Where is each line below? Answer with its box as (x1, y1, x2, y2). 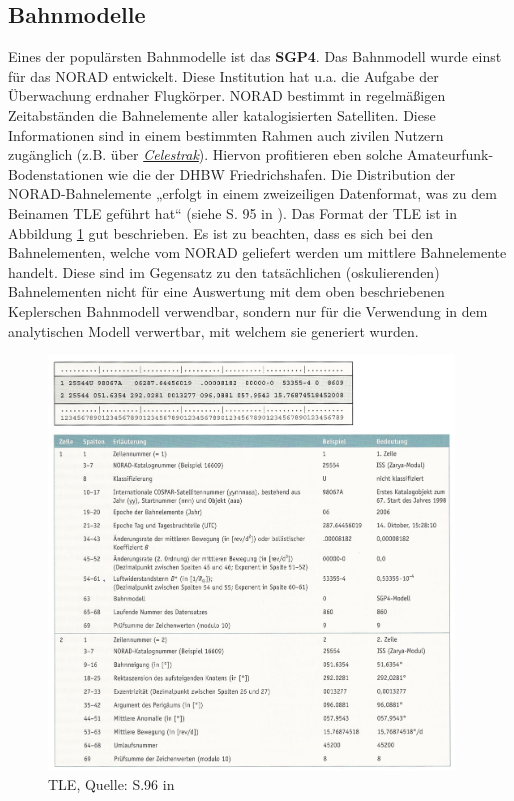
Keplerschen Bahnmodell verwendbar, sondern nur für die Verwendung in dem (8, 300, 488, 321)
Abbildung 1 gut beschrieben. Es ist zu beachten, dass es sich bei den (8, 222, 434, 243)
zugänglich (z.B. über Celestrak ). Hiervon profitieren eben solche (8, 144, 403, 165)
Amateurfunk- (407, 144, 494, 165)
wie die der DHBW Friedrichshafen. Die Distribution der (107, 163, 456, 184)
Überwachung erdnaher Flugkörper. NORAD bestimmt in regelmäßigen (8, 85, 446, 106)
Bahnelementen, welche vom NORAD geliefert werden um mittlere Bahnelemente (8, 242, 507, 263)
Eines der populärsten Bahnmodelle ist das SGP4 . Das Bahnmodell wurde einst (8, 46, 502, 67)
